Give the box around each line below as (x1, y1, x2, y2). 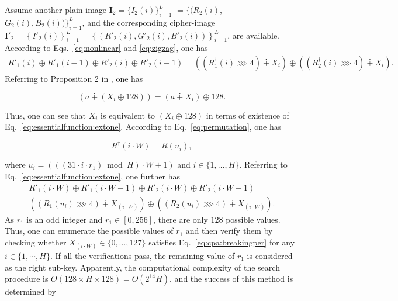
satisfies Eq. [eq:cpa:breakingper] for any (148, 236, 295, 248)
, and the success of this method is (169, 272, 293, 285)
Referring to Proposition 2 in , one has (5, 72, 143, 85)
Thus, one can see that (5, 109, 86, 121)
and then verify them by (185, 224, 273, 237)
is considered (247, 249, 293, 261)
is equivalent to (101, 109, 155, 121)
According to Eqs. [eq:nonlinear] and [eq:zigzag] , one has (5, 41, 208, 54)
